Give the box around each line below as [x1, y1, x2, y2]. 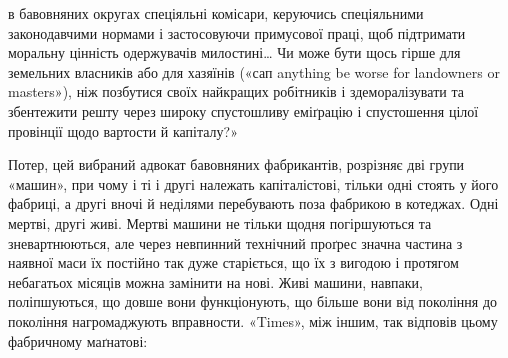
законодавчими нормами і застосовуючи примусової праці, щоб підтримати [8, 22, 466, 43]
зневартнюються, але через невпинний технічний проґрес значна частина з [8, 232, 463, 253]
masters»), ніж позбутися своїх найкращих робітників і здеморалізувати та [8, 81, 464, 102]
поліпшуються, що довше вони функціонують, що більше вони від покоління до [8, 291, 498, 312]
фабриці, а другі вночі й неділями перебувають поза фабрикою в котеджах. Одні [8, 193, 499, 214]
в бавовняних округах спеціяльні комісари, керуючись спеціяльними [8, 3, 424, 23]
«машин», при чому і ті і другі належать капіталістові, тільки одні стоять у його [8, 173, 499, 194]
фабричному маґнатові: [8, 330, 148, 351]
